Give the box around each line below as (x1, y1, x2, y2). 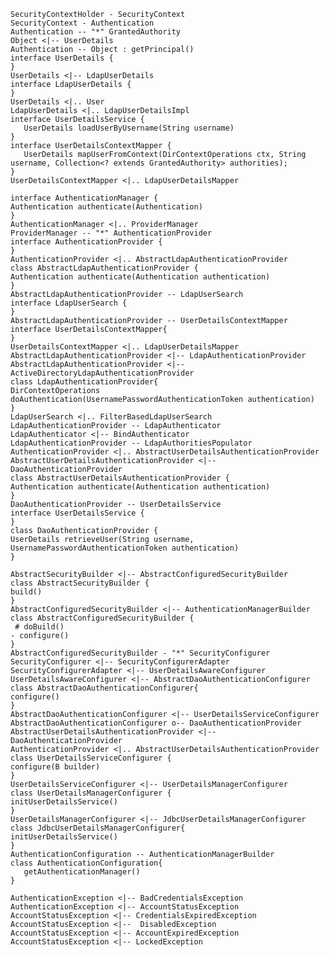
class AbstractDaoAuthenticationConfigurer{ (10, 683, 199, 693)
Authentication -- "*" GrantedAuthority (10, 27, 182, 37)
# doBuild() (14, 622, 65, 632)
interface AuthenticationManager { (10, 193, 159, 203)
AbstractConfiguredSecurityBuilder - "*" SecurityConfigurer (10, 648, 271, 658)
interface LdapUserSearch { (10, 298, 128, 308)
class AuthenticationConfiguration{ (10, 858, 163, 868)
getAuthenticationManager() (23, 867, 141, 877)
